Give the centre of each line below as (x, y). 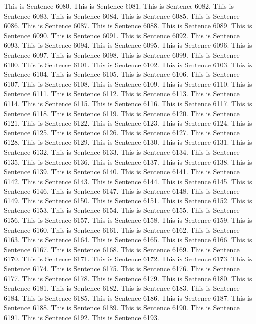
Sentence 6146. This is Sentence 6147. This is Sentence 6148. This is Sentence (122, 191)
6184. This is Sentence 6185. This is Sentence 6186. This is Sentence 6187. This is (128, 297)
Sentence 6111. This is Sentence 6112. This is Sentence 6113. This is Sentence (122, 94)
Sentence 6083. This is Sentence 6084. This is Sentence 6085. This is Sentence (122, 16)
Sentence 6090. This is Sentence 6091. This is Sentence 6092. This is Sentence (122, 35)
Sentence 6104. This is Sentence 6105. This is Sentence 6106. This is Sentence (122, 74)
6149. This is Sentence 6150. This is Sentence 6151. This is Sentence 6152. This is (128, 200)
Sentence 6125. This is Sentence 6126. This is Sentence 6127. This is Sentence (122, 132)
